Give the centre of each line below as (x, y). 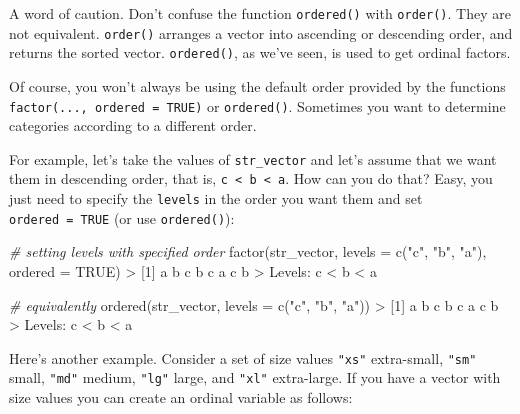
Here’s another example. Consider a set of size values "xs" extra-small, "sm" (243, 357)
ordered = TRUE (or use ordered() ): (122, 217)
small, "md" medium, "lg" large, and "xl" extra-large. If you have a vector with (255, 377)
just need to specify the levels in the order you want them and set (216, 198)
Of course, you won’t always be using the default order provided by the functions (257, 85)
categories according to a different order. (133, 125)
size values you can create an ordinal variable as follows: (181, 397)
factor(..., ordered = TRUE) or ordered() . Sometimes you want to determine (257, 105)
